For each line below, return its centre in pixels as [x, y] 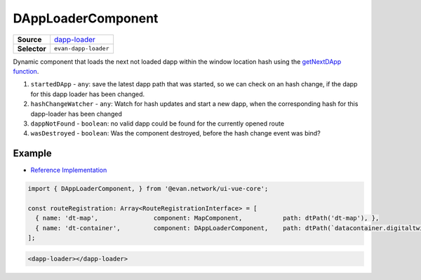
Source [29, 39]
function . [26, 71]
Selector [32, 48]
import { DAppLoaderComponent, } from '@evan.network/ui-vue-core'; [148, 189]
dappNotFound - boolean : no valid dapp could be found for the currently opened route [157, 124]
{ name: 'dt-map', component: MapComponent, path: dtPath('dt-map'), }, [207, 218]
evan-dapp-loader [81, 49]
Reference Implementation [69, 170]
